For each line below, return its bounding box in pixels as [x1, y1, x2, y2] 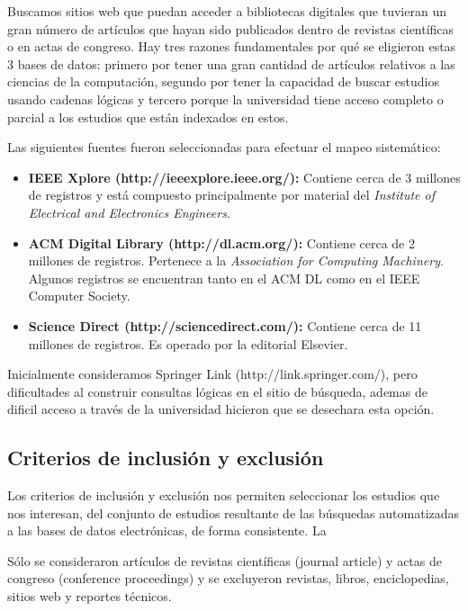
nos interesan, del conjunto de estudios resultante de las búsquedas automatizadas [7, 503, 460, 522]
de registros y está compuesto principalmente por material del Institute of [28, 185, 435, 204]
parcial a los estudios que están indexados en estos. [7, 107, 289, 126]
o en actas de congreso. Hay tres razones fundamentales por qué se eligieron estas [7, 37, 456, 56]
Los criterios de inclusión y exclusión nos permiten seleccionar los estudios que [7, 486, 440, 505]
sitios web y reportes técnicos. [7, 587, 172, 606]
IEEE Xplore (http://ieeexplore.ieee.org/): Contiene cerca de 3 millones [28, 167, 461, 186]
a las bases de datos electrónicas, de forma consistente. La [7, 521, 327, 540]
